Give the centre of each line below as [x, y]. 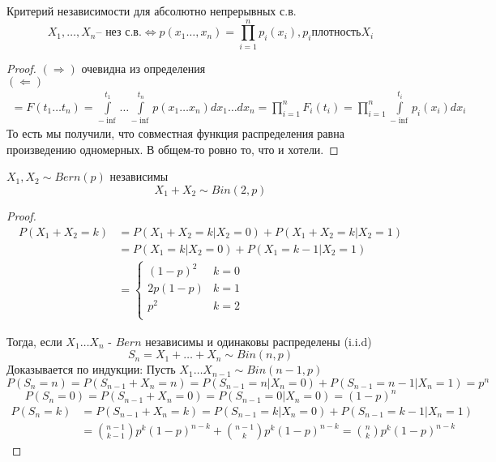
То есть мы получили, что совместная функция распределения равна [175, 133]
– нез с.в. [119, 33]
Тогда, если [34, 341]
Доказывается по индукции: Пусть [91, 369]
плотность [336, 33]
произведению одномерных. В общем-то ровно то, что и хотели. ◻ [173, 149]
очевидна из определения [143, 68]
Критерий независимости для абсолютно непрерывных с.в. [152, 11]
